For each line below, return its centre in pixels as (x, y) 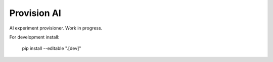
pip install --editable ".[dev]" (52, 48)
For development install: (34, 37)
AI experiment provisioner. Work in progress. (56, 28)
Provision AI (35, 13)
